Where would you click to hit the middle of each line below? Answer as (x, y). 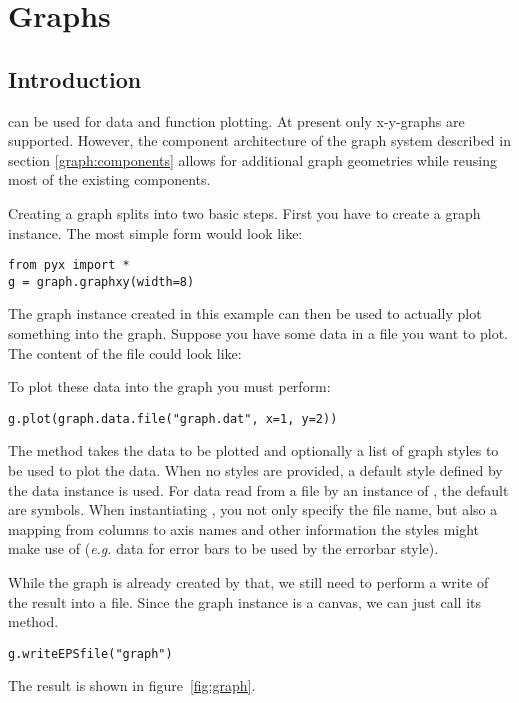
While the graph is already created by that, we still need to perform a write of (248, 582)
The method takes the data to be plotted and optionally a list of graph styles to (253, 450)
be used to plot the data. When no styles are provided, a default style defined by (255, 470)
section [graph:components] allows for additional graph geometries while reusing (253, 159)
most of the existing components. (109, 179)
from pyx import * (69, 265)
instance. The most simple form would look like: (155, 232)
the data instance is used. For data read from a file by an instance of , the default (258, 489)
